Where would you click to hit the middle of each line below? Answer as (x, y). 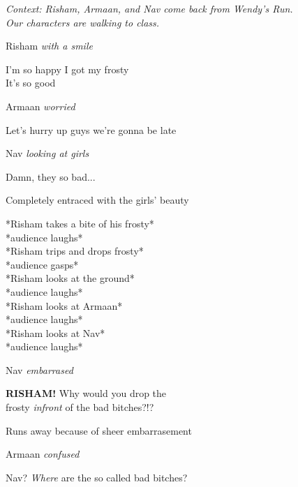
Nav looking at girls (47, 153)
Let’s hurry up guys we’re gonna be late (91, 129)
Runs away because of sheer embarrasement (99, 430)
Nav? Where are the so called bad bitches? (97, 477)
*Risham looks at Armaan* (64, 305)
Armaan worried (40, 106)
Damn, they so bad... (51, 176)
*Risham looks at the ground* (70, 278)
